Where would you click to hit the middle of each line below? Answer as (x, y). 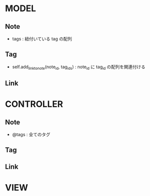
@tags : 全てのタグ (31, 134)
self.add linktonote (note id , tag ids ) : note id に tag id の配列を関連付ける (79, 67)
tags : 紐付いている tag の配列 (42, 39)
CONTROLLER (34, 104)
